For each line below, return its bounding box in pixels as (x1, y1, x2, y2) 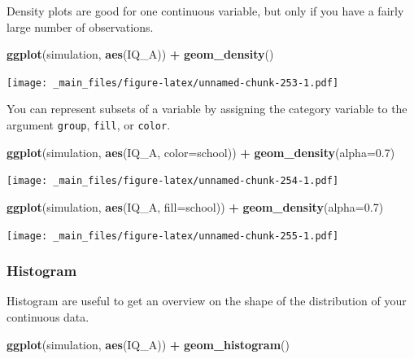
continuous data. (7, 309, 89, 325)
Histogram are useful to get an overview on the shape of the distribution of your (7, 292, 407, 309)
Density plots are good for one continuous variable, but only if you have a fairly (7, 2, 404, 19)
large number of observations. (7, 18, 154, 35)
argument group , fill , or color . (7, 116, 171, 134)
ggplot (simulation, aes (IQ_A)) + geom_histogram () (7, 335, 290, 352)
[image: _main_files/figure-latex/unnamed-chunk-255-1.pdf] (7, 230, 339, 242)
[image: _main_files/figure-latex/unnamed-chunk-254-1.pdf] (7, 175, 339, 187)
